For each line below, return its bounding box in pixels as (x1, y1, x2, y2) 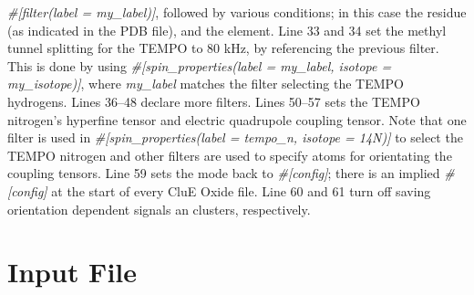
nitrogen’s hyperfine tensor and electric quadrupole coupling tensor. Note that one (7, 110, 467, 129)
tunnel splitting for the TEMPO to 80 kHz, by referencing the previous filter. (7, 38, 439, 58)
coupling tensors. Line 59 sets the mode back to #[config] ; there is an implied (7, 163, 440, 183)
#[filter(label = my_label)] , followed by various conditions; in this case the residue (7, 3, 467, 21)
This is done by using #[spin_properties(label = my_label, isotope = (7, 56, 392, 75)
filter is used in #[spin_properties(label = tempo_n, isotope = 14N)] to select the (7, 128, 463, 147)
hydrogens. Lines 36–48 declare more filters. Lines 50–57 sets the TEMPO (7, 91, 420, 111)
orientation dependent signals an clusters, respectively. (7, 199, 311, 218)
